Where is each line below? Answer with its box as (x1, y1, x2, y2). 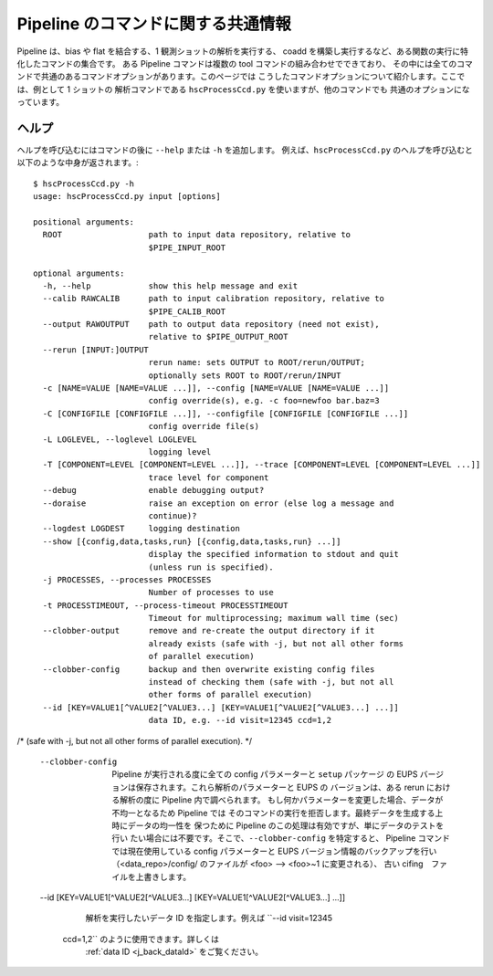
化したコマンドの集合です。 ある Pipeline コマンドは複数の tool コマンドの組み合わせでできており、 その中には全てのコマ (16, 58, 474, 68)
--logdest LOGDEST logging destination (42, 523, 241, 534)
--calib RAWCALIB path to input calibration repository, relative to (42, 293, 385, 304)
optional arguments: (33, 268, 125, 278)
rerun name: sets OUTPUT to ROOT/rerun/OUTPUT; (148, 357, 365, 368)
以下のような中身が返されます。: (16, 157, 139, 168)
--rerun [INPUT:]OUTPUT (42, 344, 150, 355)
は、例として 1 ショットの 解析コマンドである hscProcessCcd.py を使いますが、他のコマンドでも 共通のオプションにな (16, 83, 470, 95)
